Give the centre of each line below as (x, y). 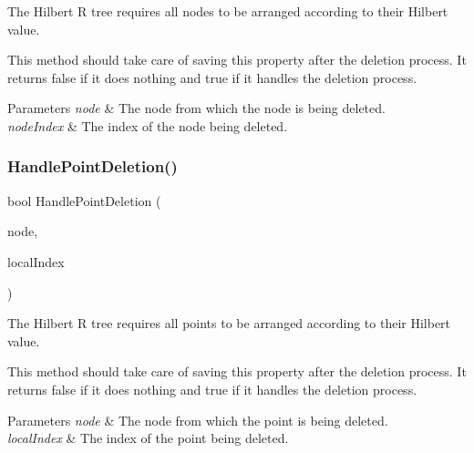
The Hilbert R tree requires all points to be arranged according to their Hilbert (229, 323)
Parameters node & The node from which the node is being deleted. (196, 108)
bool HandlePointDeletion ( (84, 200)
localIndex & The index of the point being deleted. (148, 438)
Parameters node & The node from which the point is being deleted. (198, 420)
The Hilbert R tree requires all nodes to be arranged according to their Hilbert (228, 11)
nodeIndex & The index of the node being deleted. (148, 125)
